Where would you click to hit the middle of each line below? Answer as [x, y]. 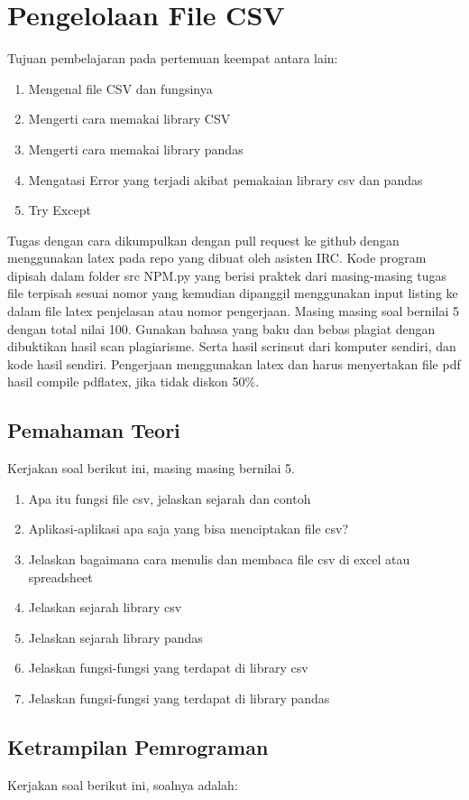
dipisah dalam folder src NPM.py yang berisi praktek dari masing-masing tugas [227, 275]
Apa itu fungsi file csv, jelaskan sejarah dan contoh [170, 498]
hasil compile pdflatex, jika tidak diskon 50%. [133, 381]
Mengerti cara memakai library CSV [129, 119]
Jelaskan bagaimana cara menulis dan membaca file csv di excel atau [219, 559]
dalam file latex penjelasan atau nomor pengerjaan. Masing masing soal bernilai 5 [233, 311]
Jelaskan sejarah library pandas [115, 637]
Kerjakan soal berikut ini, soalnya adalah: [123, 784]
